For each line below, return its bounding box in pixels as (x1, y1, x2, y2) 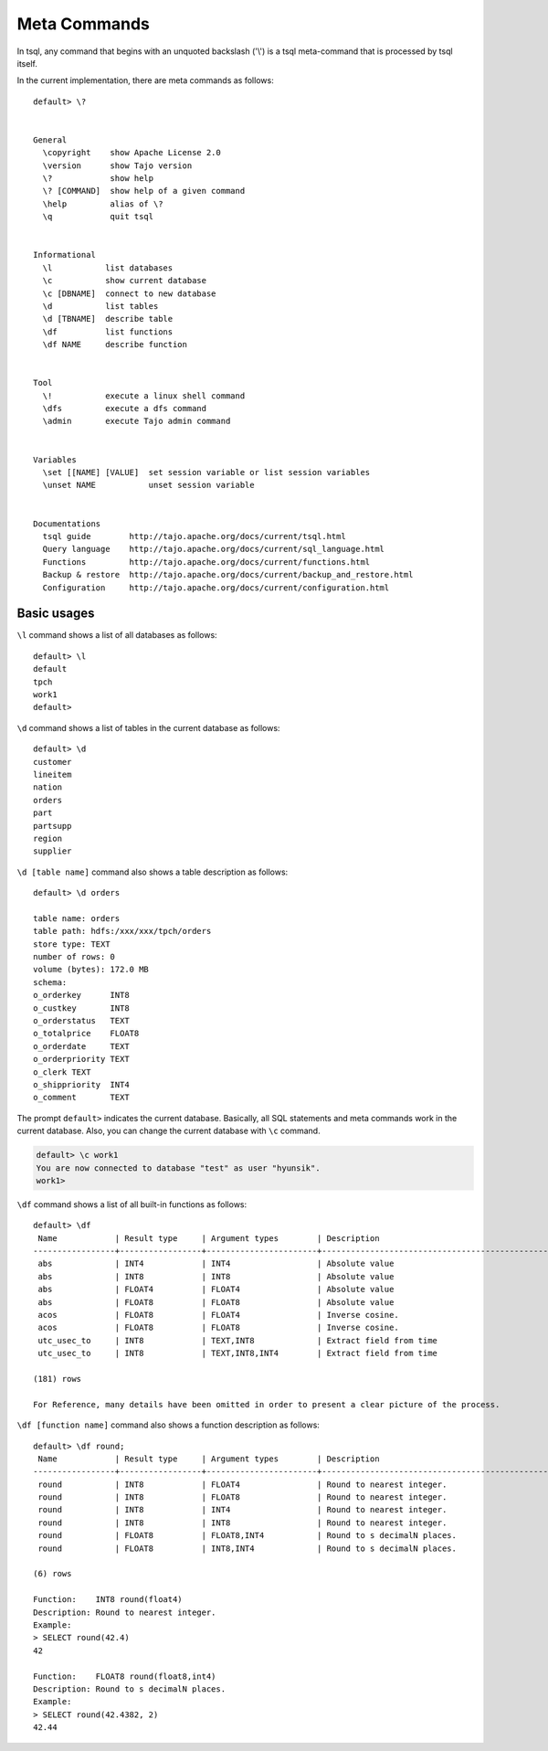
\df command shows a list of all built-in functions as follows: (16, 1198, 248, 1210)
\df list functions (42, 326, 174, 337)
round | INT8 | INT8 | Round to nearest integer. (37, 1517, 448, 1528)
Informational (33, 249, 96, 260)
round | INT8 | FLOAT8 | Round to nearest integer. (37, 1492, 448, 1502)
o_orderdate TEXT (33, 1041, 130, 1051)
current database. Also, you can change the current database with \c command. (16, 1125, 321, 1137)
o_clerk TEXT (33, 1067, 91, 1077)
